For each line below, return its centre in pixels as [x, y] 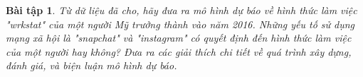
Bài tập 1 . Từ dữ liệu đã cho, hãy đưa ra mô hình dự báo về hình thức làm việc [181, 10]
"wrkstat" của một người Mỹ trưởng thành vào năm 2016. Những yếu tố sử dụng [180, 24]
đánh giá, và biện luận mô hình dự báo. [91, 65]
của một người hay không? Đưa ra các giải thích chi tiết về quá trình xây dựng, [179, 51]
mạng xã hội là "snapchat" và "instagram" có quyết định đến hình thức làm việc [179, 38]
